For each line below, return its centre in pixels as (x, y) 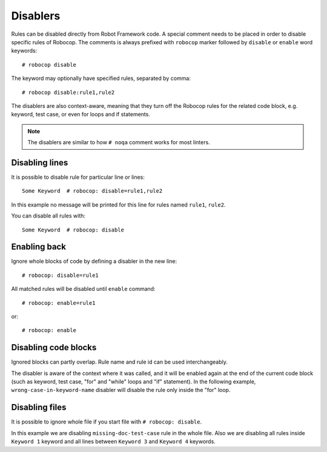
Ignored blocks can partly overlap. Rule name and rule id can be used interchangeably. (120, 362)
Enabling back (39, 247)
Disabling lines (40, 163)
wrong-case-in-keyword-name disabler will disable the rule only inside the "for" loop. (121, 390)
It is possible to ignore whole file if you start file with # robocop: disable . (107, 422)
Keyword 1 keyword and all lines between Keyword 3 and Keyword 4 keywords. (114, 442)
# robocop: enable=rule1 (59, 303)
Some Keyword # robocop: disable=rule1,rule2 (92, 191)
